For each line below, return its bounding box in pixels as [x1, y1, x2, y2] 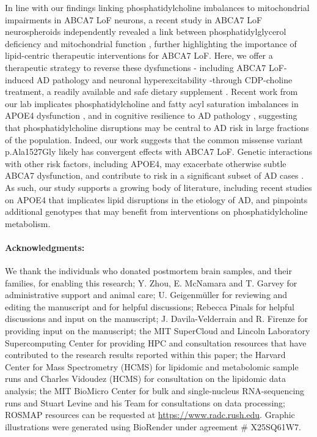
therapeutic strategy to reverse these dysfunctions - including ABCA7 [5, 61, 266, 73]
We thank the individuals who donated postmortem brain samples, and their [5, 264, 292, 277]
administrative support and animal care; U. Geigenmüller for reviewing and [5, 288, 288, 301]
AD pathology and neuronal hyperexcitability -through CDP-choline [37, 73, 293, 86]
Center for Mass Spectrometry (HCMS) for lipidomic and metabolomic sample [5, 360, 299, 373]
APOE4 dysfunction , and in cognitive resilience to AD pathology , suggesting [5, 109, 297, 122]
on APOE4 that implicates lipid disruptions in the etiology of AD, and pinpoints [5, 193, 308, 206]
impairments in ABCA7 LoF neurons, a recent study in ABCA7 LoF [5, 13, 263, 26]
